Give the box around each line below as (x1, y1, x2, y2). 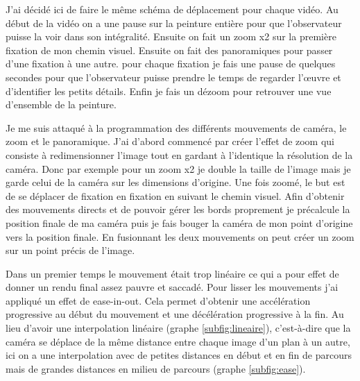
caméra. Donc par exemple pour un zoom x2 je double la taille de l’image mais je (6, 161, 351, 176)
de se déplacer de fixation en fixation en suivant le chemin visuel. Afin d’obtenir (6, 188, 345, 203)
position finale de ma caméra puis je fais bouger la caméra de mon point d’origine (6, 215, 353, 230)
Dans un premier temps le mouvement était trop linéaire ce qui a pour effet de (6, 266, 339, 280)
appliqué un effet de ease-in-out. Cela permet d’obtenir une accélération (6, 293, 311, 307)
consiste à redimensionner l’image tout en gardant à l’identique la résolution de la (6, 147, 353, 162)
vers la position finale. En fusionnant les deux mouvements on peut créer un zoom (6, 229, 354, 244)
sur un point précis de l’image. (6, 243, 135, 257)
